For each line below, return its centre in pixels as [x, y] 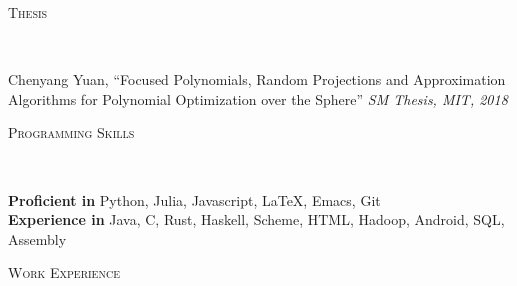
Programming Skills [71, 132]
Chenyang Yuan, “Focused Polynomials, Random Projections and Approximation [257, 79]
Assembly [37, 238]
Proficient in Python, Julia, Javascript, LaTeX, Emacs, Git [194, 199]
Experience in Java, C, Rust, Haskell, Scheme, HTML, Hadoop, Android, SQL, [256, 219]
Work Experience [64, 272]
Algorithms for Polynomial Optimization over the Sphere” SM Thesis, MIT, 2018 [258, 98]
